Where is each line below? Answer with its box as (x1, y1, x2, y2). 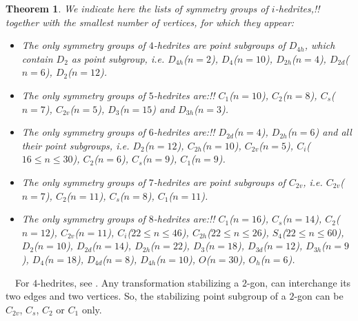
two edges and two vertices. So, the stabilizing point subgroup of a (6, 289, 286, 303)
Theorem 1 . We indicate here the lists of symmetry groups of (6, 1, 268, 15)
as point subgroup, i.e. (71, 51, 165, 65)
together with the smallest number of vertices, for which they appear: (6, 14, 295, 29)
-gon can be (294, 289, 344, 303)
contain (21, 51, 53, 65)
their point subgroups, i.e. (21, 138, 130, 152)
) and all (315, 125, 352, 139)
